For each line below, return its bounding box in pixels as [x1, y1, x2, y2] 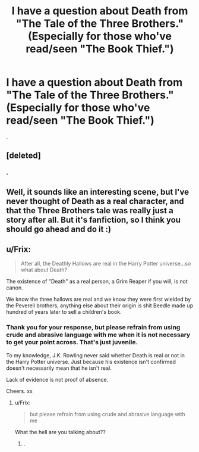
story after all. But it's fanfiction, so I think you [6, 214, 181, 225]
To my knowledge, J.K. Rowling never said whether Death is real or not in [6, 351, 185, 359]
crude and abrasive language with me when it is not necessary [6, 331, 191, 339]
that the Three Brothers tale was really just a [6, 205, 173, 216]
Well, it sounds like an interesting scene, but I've [6, 186, 189, 197]
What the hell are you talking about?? [14, 428, 106, 435]
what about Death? [20, 266, 67, 273]
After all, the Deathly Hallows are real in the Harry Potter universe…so [20, 260, 191, 267]
